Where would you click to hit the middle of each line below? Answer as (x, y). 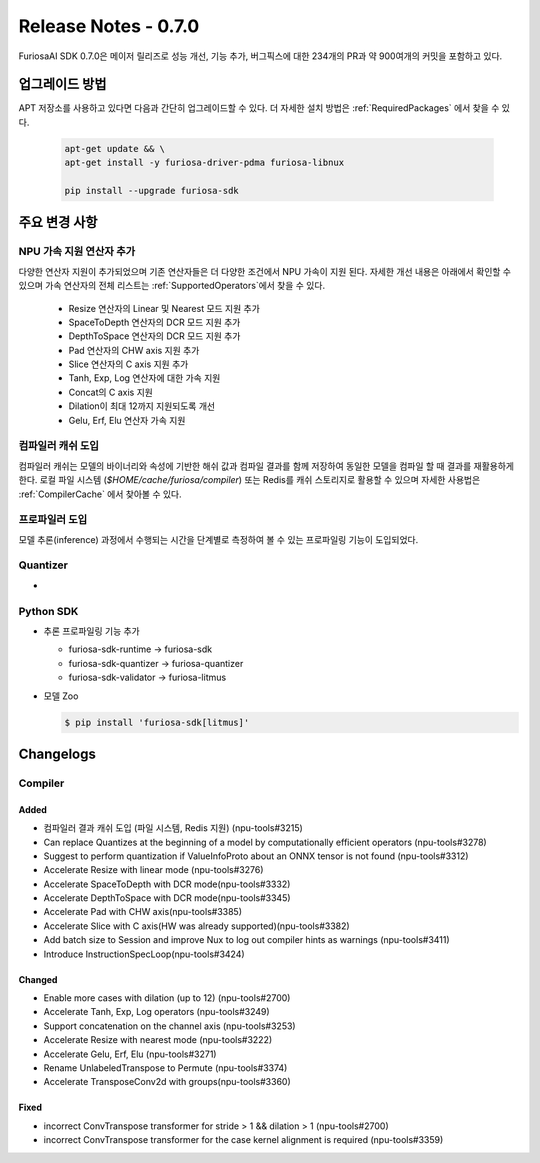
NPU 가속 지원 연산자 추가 (76, 252)
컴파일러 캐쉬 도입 (59, 446)
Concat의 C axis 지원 (111, 392)
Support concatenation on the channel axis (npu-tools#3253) (169, 1026)
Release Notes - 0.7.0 (109, 26)
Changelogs (57, 753)
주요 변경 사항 (58, 222)
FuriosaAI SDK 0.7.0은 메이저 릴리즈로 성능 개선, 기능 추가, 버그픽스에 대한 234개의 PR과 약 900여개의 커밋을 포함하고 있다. (260, 56)
